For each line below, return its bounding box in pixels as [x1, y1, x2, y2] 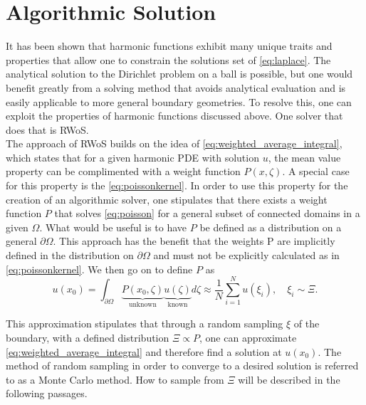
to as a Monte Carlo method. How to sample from [6, 372, 224, 386]
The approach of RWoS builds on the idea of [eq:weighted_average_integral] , [6, 136, 343, 151]
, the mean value [268, 149, 341, 164]
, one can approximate [199, 330, 297, 345]
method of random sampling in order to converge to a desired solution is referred [6, 358, 359, 373]
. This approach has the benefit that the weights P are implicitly [53, 233, 335, 248]
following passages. [6, 386, 88, 401]
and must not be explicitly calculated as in [153, 248, 340, 263]
